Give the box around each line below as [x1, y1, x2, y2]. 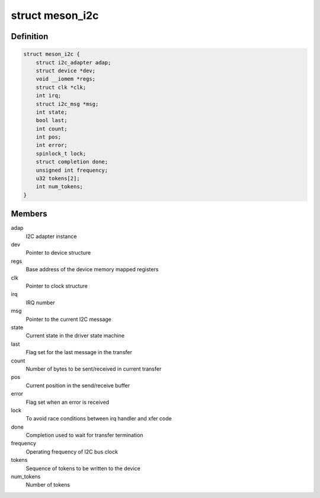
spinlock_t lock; [36, 150, 87, 157]
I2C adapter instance [25, 233, 77, 240]
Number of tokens [25, 481, 71, 489]
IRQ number [25, 299, 56, 306]
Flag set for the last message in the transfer [25, 349, 133, 356]
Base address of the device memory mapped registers [25, 266, 159, 273]
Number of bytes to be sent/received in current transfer [25, 365, 162, 372]
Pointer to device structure [25, 249, 91, 256]
